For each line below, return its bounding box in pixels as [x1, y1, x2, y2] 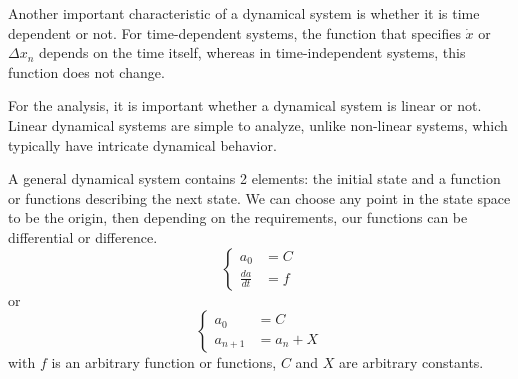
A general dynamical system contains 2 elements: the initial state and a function [8, 168, 501, 189]
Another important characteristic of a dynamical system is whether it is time [8, 3, 480, 23]
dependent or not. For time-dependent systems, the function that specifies [8, 22, 461, 43]
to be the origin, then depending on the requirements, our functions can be [8, 207, 468, 228]
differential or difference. [8, 226, 158, 247]
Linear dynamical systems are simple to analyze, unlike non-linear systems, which [8, 114, 508, 135]
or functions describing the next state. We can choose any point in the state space [8, 187, 511, 208]
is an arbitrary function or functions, [51, 352, 277, 373]
